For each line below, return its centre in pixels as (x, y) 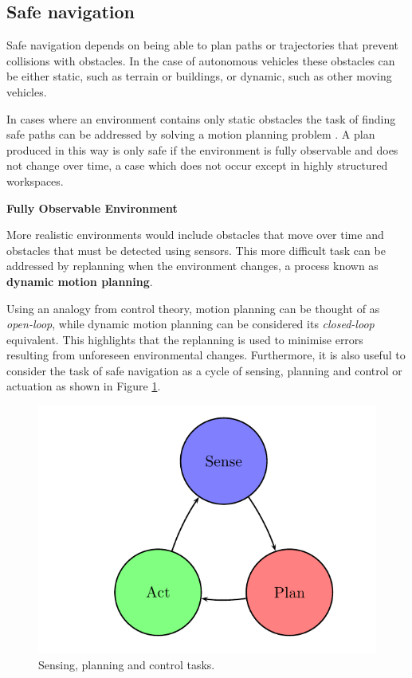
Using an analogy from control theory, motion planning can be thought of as (193, 308)
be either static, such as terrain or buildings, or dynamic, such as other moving (199, 76)
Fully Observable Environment (92, 208)
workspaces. (35, 180)
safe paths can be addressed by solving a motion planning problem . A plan (191, 134)
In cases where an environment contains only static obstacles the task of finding (201, 118)
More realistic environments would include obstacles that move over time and (195, 235)
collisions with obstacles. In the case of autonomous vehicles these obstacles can (201, 60)
